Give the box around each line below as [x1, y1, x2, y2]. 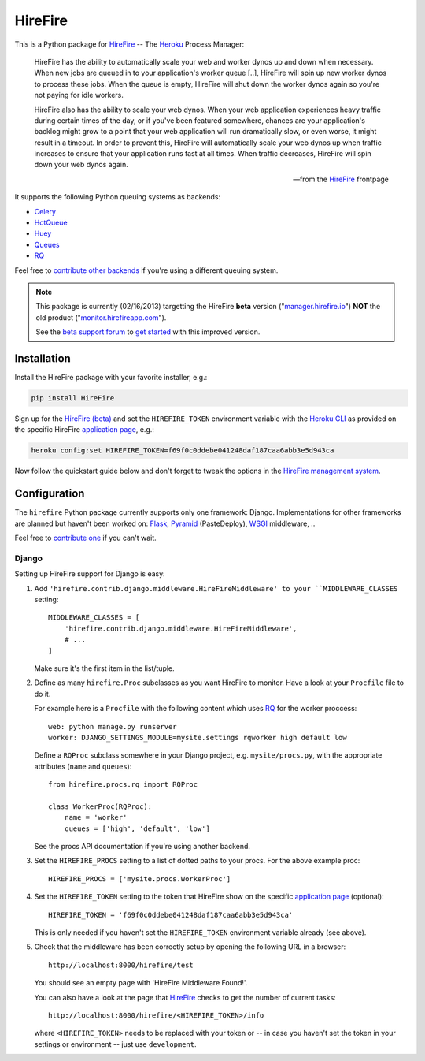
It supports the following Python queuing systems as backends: [14, 192, 220, 202]
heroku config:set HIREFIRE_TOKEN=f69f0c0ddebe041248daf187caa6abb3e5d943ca [31, 446, 334, 455]
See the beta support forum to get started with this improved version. [35, 327, 261, 337]
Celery [34, 207, 57, 216]
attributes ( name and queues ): [34, 761, 132, 771]
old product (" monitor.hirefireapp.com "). [35, 312, 167, 322]
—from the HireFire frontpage [292, 174, 389, 184]
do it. [34, 689, 51, 698]
